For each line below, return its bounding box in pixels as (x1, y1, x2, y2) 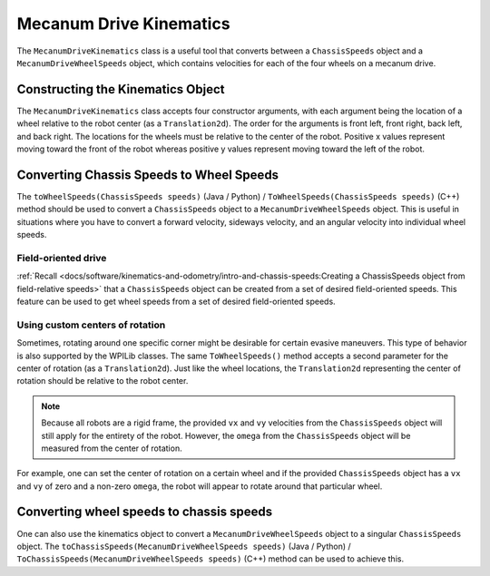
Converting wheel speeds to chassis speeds (16, 504, 273, 520)
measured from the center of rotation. (41, 443, 182, 454)
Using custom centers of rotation (16, 318, 166, 331)
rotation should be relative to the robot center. (16, 376, 189, 386)
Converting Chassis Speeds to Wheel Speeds (16, 167, 279, 182)
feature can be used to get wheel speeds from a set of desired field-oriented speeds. (16, 296, 336, 308)
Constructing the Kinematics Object (16, 82, 225, 97)
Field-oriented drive (16, 251, 107, 264)
